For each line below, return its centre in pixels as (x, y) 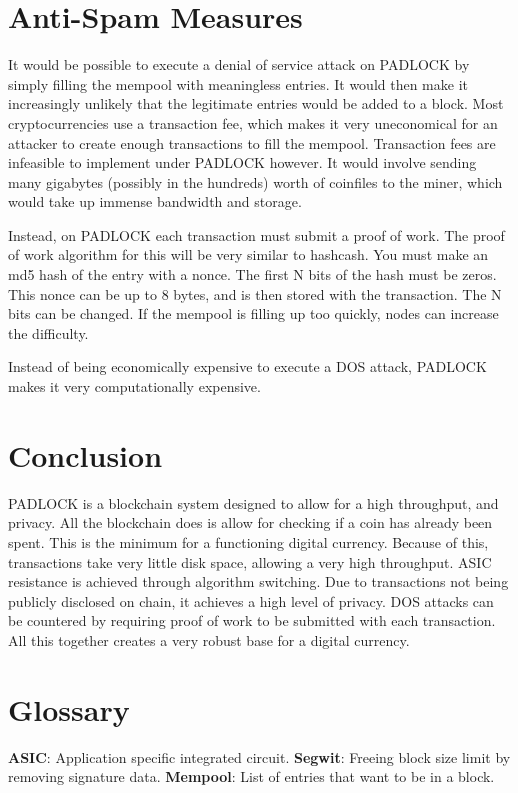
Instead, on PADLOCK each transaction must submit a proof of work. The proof (256, 234)
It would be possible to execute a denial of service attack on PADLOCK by (239, 64)
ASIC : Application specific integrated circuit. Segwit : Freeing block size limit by (259, 756)
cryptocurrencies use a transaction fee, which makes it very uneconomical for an (253, 122)
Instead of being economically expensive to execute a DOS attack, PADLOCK (247, 366)
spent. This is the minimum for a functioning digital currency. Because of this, (248, 541)
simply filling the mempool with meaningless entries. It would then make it (238, 83)
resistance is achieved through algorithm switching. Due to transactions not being (258, 581)
